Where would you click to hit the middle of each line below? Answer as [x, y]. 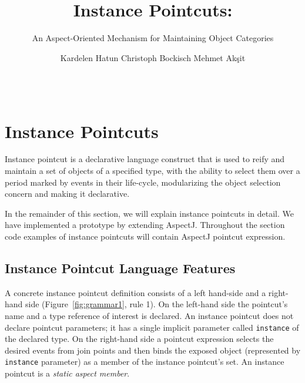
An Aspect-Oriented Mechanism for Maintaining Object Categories [153, 38]
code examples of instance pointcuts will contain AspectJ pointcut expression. [145, 236]
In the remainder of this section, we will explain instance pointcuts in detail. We [149, 213]
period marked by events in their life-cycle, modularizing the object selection [143, 182]
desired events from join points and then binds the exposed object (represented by [153, 350]
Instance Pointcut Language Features [120, 268]
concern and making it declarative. [67, 194]
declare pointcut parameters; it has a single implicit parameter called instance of [152, 327]
